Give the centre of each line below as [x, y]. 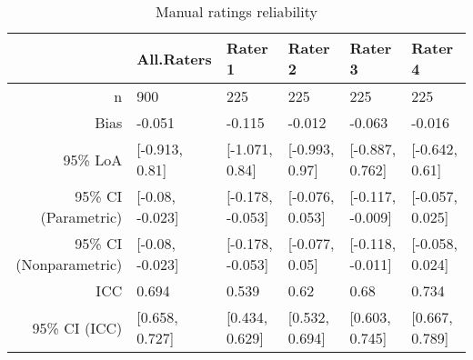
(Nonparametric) [69, 264]
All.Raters [174, 58]
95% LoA [93, 159]
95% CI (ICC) [77, 327]
